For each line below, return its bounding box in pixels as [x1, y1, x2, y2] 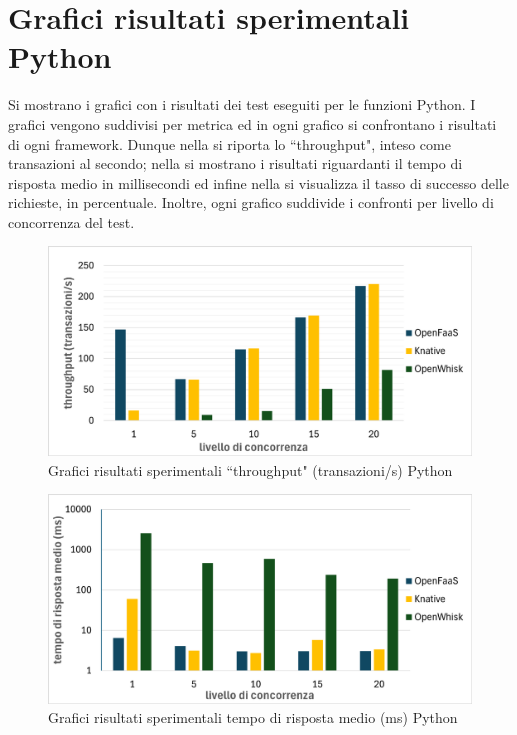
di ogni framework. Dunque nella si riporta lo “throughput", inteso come [8, 133, 451, 154]
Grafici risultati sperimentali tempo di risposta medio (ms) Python [48, 707, 458, 728]
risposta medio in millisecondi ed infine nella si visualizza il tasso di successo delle [8, 172, 509, 193]
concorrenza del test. [8, 211, 135, 232]
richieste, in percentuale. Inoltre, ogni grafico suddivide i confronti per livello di [8, 192, 494, 213]
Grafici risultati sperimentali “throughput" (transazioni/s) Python [48, 459, 453, 480]
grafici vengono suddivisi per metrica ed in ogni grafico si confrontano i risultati [8, 113, 497, 134]
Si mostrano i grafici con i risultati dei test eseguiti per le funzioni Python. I [8, 94, 476, 115]
